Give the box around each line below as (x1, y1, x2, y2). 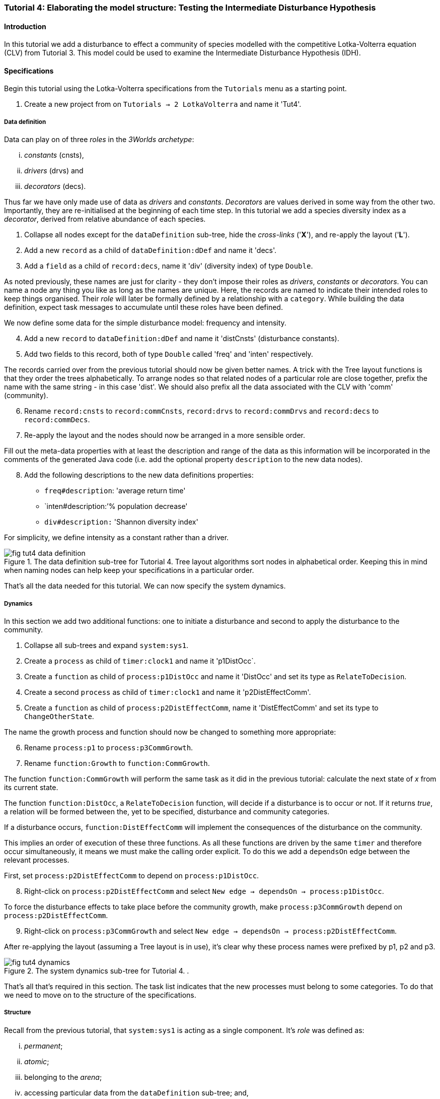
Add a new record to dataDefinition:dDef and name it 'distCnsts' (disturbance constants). (24, 334, 339, 343)
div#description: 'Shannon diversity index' (44, 518, 198, 527)
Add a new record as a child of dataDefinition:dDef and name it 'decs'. (24, 246, 277, 255)
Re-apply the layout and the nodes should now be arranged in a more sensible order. (24, 431, 305, 440)
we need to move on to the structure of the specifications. (4, 991, 196, 999)
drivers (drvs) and (24, 166, 84, 175)
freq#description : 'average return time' (44, 486, 186, 495)
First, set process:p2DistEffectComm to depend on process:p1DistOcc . (4, 871, 259, 880)
